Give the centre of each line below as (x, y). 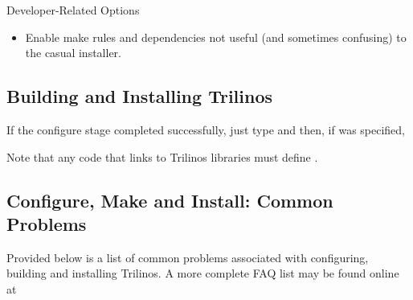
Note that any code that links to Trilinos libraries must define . (162, 156)
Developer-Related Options (73, 10)
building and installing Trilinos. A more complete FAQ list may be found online (203, 273)
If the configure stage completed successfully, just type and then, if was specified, (206, 129)
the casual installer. (73, 53)
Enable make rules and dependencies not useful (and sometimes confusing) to (216, 37)
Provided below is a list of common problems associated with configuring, (188, 257)
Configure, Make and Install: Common (170, 200)
